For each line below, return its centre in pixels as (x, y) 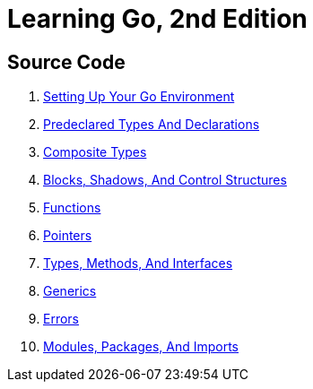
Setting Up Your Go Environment (139, 97)
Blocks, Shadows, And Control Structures (165, 180)
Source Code (66, 62)
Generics (70, 291)
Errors (61, 319)
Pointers (68, 236)
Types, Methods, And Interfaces (138, 264)
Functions (72, 208)
